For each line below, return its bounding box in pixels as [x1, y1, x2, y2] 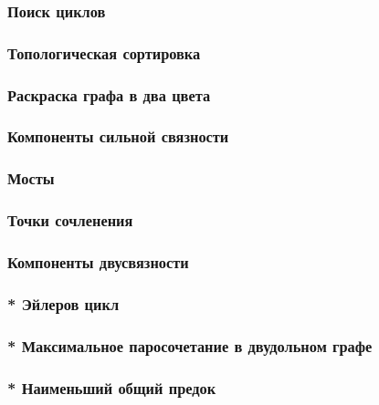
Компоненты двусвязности [7, 250, 189, 273]
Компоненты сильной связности [7, 125, 229, 148]
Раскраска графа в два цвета [7, 83, 211, 106]
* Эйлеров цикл [7, 292, 120, 315]
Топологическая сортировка [7, 41, 201, 64]
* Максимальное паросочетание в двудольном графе [7, 334, 373, 357]
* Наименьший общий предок [7, 376, 216, 399]
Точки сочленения [7, 209, 133, 232]
